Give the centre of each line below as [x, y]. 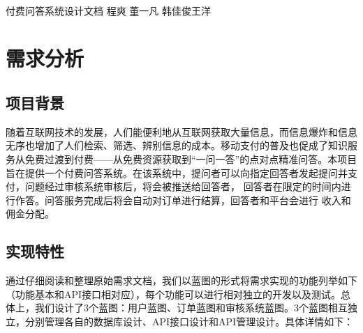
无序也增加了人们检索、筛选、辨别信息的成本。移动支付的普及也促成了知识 [177, 145]
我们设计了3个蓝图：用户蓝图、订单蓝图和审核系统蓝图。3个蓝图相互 [191, 308]
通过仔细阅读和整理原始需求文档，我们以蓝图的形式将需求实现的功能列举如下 [181, 280]
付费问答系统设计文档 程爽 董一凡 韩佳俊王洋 [108, 10]
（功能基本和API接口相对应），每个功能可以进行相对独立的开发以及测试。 [173, 294]
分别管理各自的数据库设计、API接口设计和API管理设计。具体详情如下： [189, 321]
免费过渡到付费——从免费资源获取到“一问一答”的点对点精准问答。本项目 [191, 158]
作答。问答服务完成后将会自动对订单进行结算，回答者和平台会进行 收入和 [183, 200]
